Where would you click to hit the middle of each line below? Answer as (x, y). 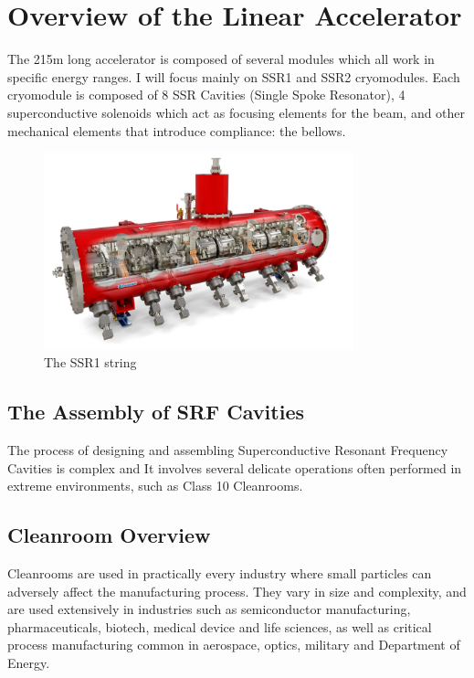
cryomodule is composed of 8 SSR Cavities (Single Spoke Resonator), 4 (206, 95)
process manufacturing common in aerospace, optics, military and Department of (234, 645)
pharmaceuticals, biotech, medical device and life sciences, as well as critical (220, 626)
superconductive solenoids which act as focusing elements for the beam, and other (237, 112)
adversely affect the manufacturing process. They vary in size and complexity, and (237, 591)
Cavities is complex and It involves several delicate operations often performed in (235, 467)
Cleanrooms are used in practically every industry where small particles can (220, 573)
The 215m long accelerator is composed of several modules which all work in (221, 59)
